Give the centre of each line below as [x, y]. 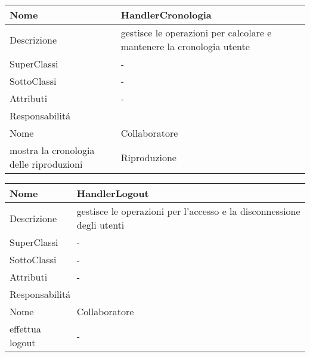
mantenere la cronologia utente [185, 46]
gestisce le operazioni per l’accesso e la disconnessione [188, 211]
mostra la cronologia [52, 150]
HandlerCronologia [166, 15]
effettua [25, 329]
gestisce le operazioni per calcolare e [196, 33]
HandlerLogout [113, 193]
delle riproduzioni [46, 164]
